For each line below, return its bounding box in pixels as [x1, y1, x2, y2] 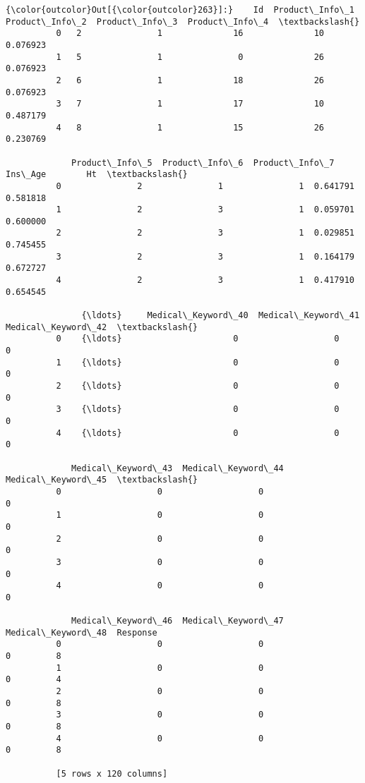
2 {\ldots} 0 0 [56, 381, 340, 391]
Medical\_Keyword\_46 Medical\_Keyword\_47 [71, 616, 284, 626]
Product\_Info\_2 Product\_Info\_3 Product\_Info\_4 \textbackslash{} [6, 16, 360, 27]
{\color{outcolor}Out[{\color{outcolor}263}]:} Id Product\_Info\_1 [6, 5, 354, 15]
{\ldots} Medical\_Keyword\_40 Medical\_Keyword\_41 [81, 310, 360, 321]
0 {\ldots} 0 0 [56, 334, 340, 344]
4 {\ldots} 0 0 [56, 427, 340, 438]
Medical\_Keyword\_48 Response [6, 627, 157, 638]
